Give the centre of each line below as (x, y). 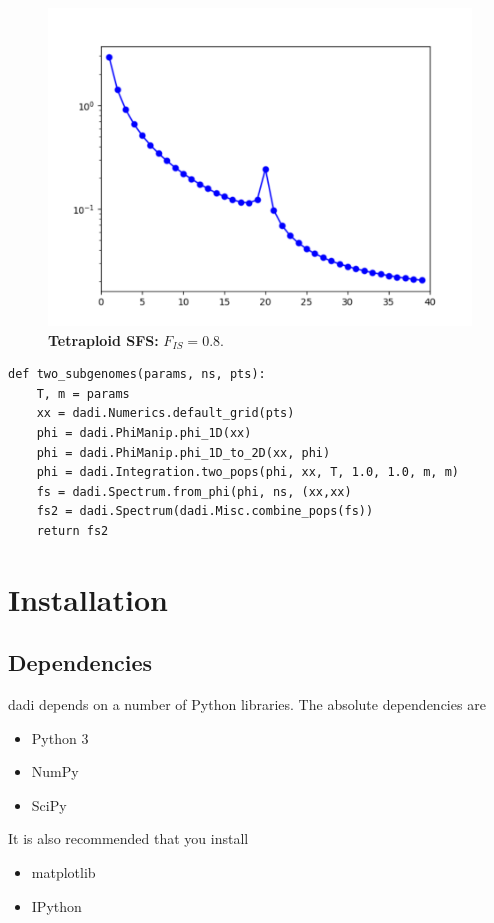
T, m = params (83, 393)
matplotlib (63, 872)
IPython (56, 905)
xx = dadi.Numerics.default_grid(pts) (165, 413)
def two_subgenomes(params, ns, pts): (137, 374)
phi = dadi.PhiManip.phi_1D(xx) (144, 432)
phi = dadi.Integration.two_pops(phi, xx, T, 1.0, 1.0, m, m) (248, 472)
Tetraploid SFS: (103, 339)
